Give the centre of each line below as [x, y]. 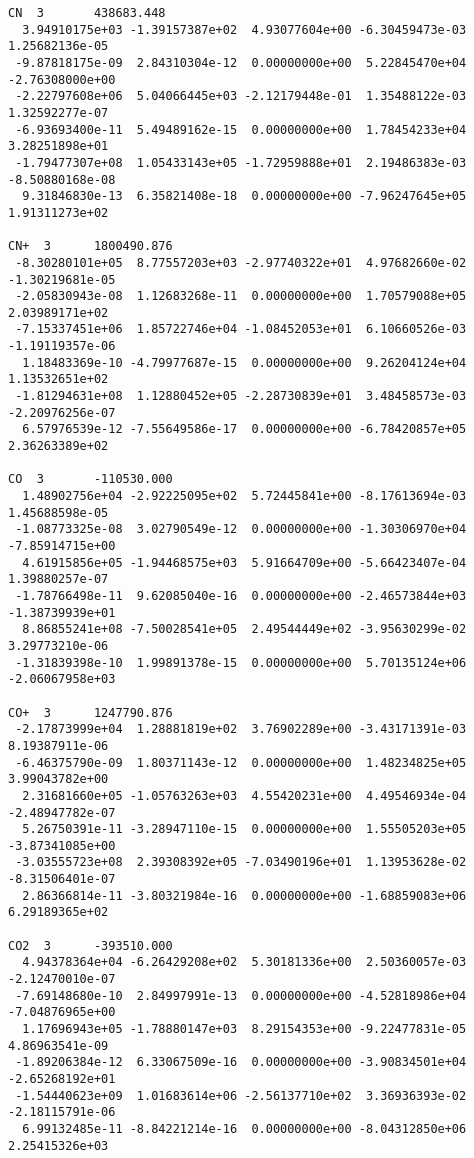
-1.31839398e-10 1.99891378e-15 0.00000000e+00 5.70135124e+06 [241, 662]
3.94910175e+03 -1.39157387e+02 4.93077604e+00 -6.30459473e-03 [244, 29]
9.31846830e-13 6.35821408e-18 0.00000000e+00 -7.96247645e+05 [244, 196]
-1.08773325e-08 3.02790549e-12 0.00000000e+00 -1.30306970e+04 [241, 529]
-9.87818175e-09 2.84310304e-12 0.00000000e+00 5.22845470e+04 [241, 62]
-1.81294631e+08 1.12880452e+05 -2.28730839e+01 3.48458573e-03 [241, 396]
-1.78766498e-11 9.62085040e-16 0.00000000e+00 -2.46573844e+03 [241, 595]
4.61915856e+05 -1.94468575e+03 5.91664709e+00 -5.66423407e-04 [244, 562]
